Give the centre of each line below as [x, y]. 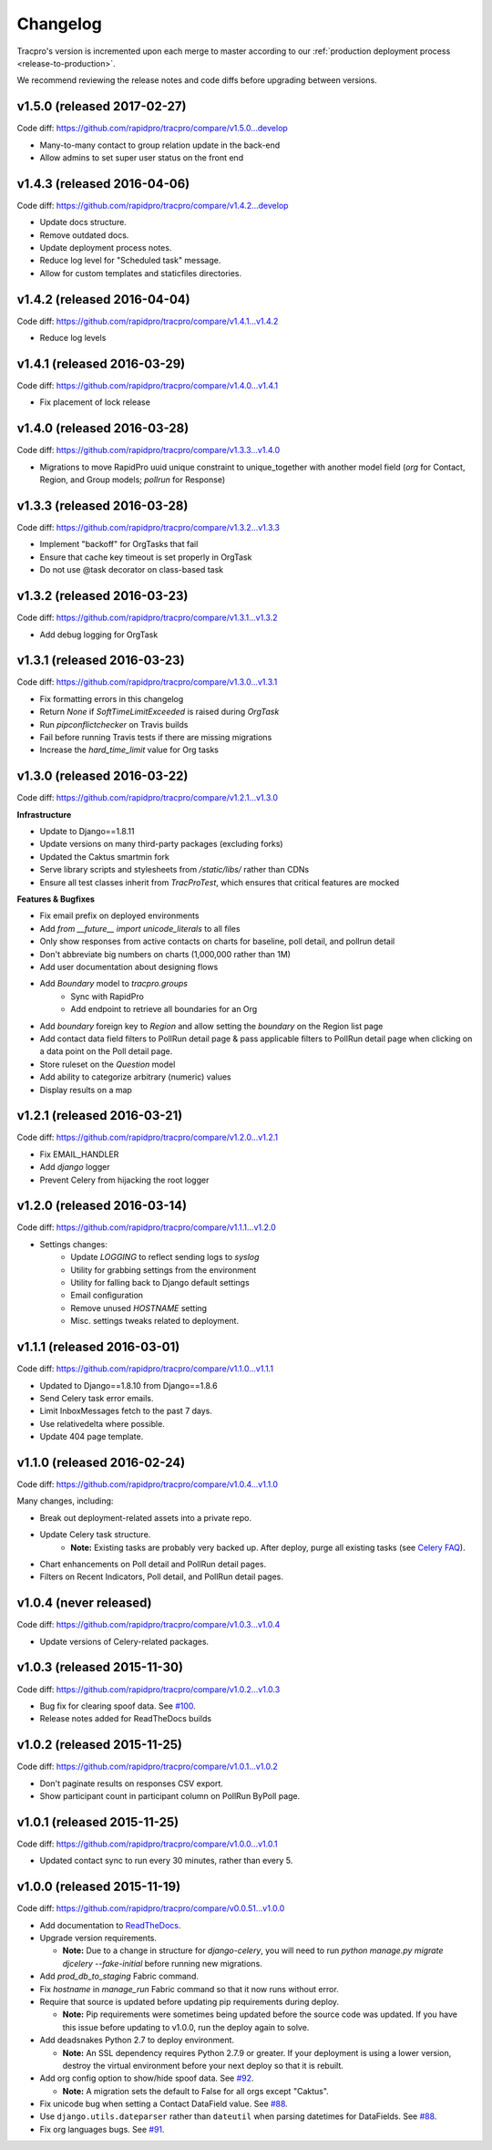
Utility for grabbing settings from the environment [164, 1270]
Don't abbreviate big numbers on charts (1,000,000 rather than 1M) [165, 954]
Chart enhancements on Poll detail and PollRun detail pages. [153, 1564]
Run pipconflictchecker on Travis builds [114, 724]
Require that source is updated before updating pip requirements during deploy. [190, 2001]
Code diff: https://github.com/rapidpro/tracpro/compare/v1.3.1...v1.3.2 [147, 618]
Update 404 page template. [92, 1437]
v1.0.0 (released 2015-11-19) [99, 1887]
